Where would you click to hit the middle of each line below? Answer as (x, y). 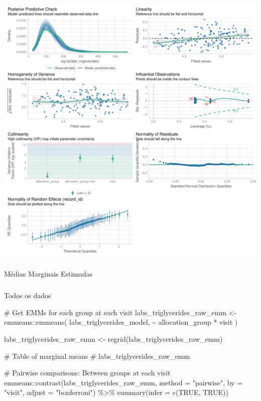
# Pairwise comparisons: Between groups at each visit (87, 373)
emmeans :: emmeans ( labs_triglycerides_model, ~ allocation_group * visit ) (121, 322)
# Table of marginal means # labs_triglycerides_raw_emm (97, 356)
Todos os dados (28, 295)
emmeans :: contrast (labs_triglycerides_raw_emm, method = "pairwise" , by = (123, 382)
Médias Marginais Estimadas (48, 274)
